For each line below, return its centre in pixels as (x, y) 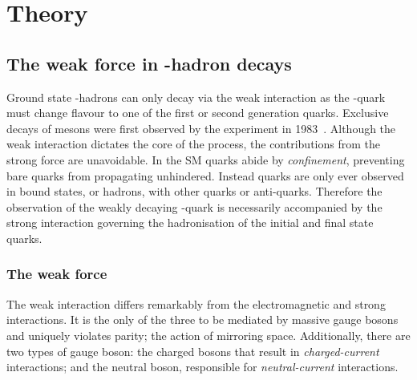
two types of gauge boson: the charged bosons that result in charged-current (193, 351)
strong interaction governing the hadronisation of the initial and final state (190, 222)
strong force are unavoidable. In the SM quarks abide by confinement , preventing (206, 159)
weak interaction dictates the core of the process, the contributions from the (193, 144)
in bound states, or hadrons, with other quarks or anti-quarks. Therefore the (194, 191)
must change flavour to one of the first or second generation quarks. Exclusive (198, 113)
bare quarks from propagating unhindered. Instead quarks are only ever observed (205, 175)
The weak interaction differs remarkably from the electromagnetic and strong (196, 303)
